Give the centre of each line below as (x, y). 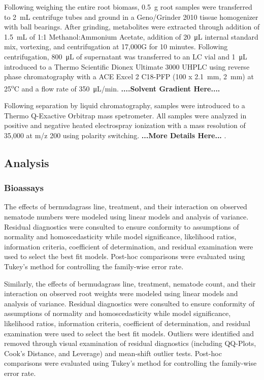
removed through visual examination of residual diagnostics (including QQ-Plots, (130, 343)
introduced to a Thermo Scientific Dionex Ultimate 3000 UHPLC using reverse (127, 66)
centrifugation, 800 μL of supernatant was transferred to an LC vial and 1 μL (126, 56)
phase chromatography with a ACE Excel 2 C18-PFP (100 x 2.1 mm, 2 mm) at (129, 76)
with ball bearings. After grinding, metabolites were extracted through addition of (132, 27)
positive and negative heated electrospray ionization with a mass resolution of (125, 125)
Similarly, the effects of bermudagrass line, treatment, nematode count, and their (130, 283)
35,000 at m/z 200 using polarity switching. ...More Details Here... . (115, 135)
